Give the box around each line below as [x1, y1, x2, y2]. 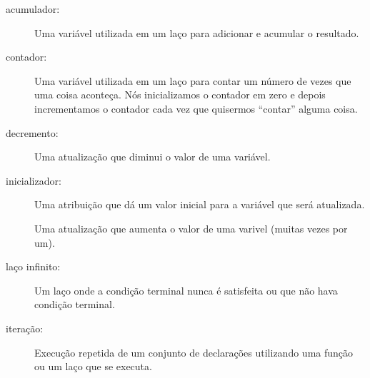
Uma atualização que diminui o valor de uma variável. [34, 149, 271, 164]
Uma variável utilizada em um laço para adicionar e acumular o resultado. [34, 25, 359, 40]
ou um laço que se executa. [34, 359, 152, 374]
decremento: [6, 125, 59, 140]
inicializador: [6, 173, 61, 188]
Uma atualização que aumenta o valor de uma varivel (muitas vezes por [34, 220, 348, 235]
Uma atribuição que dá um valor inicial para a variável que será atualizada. [34, 197, 365, 212]
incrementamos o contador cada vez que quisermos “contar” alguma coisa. [34, 101, 358, 116]
